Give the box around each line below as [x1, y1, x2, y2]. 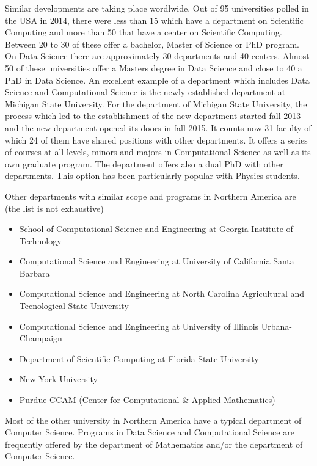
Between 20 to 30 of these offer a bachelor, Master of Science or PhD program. [5, 37, 299, 50]
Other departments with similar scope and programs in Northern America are [5, 189, 296, 202]
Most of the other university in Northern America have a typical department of [5, 413, 302, 426]
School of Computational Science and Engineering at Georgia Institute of [19, 222, 293, 235]
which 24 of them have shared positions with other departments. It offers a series [5, 133, 308, 146]
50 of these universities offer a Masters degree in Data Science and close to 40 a [5, 61, 302, 74]
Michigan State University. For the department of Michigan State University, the [5, 97, 307, 110]
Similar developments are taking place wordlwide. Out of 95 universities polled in [5, 2, 309, 14]
